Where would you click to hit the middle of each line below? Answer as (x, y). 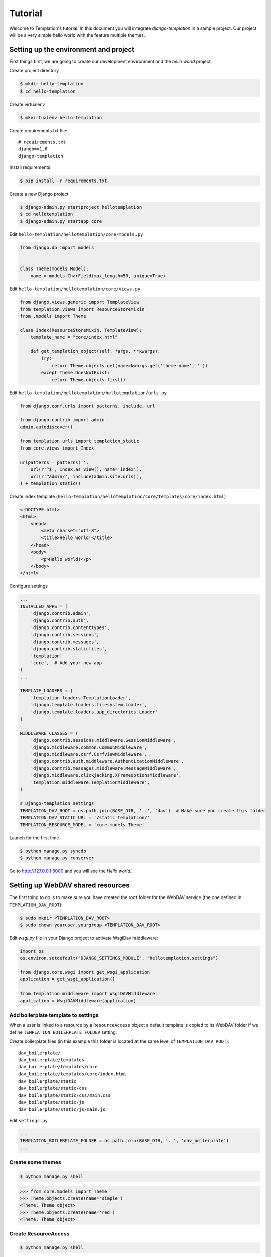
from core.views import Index (57, 448)
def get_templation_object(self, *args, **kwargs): (95, 351)
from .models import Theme (53, 316)
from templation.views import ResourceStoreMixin (82, 309)
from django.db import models (57, 247)
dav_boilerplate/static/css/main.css (65, 1095)
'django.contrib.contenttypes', (70, 627)
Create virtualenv (27, 104)
